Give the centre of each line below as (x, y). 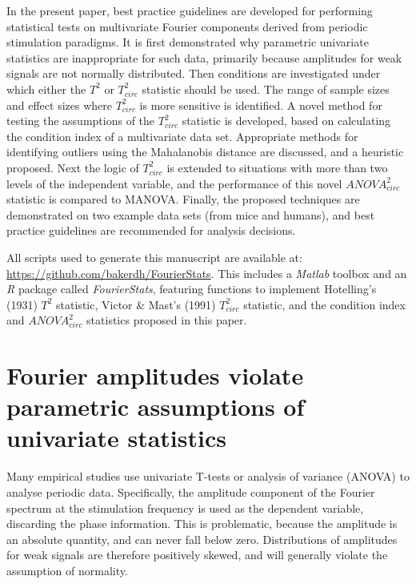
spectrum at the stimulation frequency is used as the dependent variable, (185, 507)
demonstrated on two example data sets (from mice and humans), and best (191, 214)
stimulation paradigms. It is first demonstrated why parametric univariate (188, 42)
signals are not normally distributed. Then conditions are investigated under (194, 73)
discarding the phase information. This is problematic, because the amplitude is (202, 524)
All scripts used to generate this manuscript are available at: (154, 257)
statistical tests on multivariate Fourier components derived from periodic (187, 26)
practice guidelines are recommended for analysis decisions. (151, 230)
